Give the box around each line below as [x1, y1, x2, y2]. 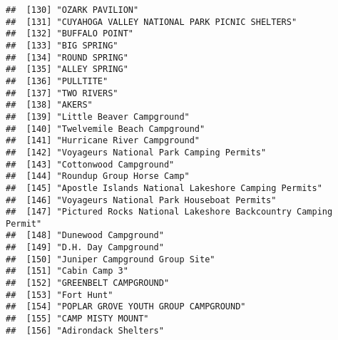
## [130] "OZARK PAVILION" [6, 5, 139, 15]
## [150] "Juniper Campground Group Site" [6, 254, 215, 264]
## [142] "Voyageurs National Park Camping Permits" [6, 147, 267, 158]
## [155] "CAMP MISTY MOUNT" [6, 314, 149, 324]
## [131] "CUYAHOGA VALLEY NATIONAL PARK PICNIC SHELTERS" [6, 16, 297, 27]
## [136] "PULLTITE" [6, 76, 108, 86]
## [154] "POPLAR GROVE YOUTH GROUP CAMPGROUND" [6, 302, 246, 312]
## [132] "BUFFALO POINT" [6, 29, 133, 39]
